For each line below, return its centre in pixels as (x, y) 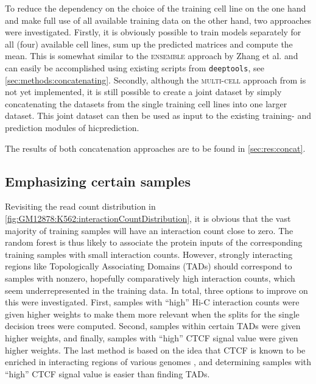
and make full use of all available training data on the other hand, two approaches (158, 20)
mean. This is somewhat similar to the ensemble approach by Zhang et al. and (152, 56)
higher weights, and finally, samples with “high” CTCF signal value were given (152, 337)
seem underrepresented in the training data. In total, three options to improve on (156, 290)
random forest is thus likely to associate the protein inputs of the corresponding (154, 242)
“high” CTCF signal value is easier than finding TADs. (107, 373)
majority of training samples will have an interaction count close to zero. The (149, 230)
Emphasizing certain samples (98, 181)
